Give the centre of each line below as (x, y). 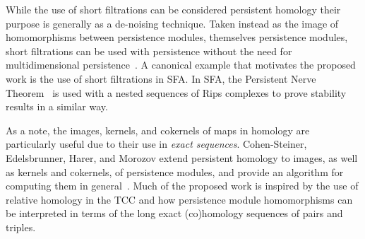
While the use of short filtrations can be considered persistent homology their (173, 9)
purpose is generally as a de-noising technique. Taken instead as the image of (172, 23)
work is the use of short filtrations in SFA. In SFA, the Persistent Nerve (161, 78)
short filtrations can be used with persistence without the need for (149, 51)
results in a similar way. (57, 106)
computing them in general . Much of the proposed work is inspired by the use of (182, 186)
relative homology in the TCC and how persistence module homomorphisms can (179, 199)
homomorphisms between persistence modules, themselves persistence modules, (177, 37)
